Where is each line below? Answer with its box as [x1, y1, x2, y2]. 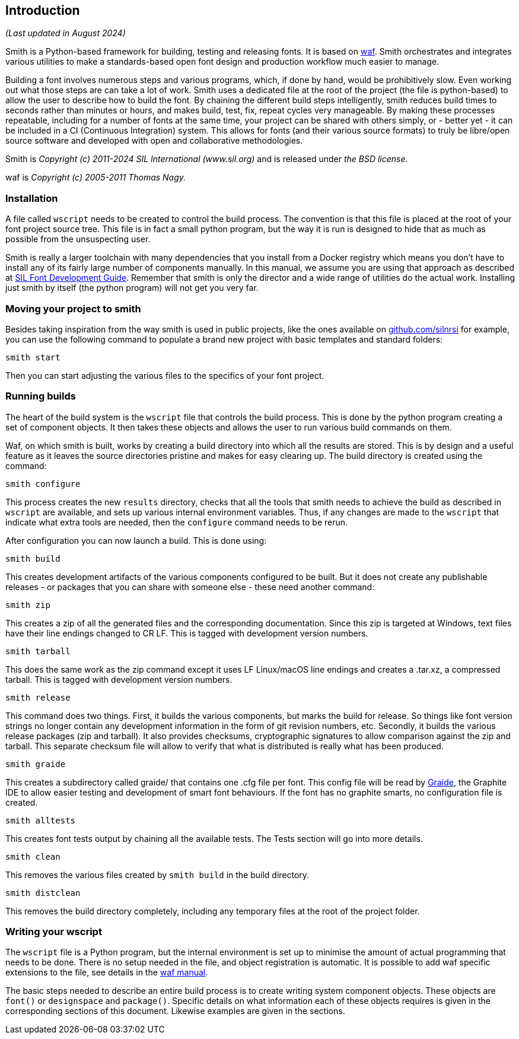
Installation [5, 192, 58, 204]
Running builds [5, 390, 76, 403]
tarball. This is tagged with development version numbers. [5, 674, 233, 685]
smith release [5, 692, 71, 702]
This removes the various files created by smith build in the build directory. [5, 869, 310, 880]
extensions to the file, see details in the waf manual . [5, 967, 208, 978]
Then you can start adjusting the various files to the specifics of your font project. [5, 370, 324, 381]
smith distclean [5, 888, 81, 898]
